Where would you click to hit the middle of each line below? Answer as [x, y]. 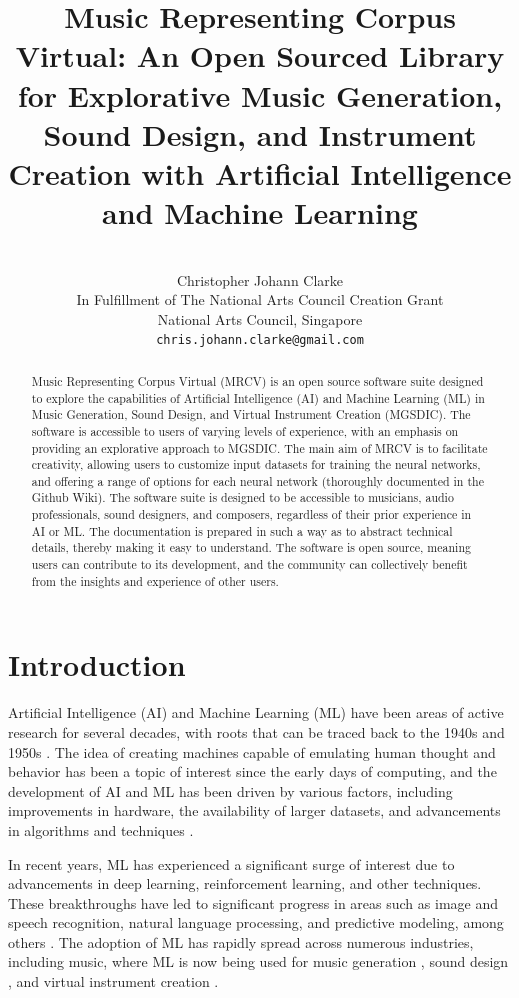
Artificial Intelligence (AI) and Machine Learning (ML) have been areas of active [256, 712]
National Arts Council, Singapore [260, 318]
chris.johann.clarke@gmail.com [260, 340]
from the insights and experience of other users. [155, 580]
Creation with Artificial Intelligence [260, 172]
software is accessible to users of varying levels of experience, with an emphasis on [245, 430]
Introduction [97, 664]
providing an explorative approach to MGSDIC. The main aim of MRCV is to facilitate [259, 447]
